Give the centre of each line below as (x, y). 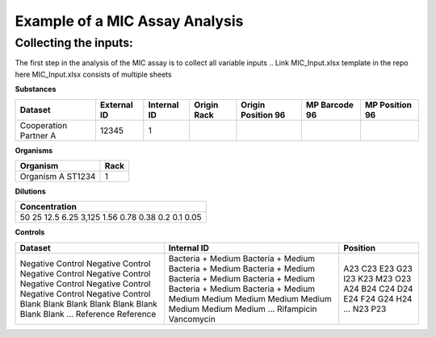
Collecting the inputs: (74, 43)
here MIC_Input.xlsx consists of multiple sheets (94, 74)
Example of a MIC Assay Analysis (129, 21)
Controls (30, 232)
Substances (36, 89)
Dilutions (30, 191)
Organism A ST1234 (58, 176)
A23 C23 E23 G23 (378, 268)
